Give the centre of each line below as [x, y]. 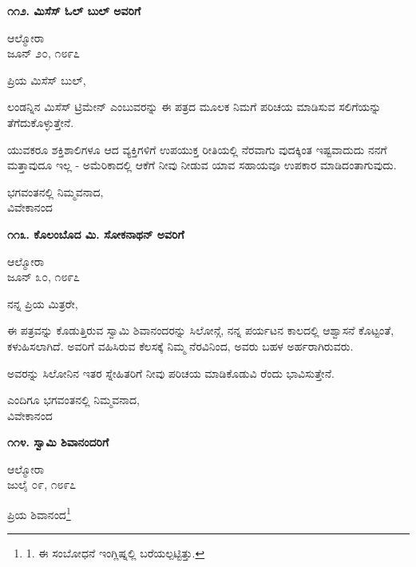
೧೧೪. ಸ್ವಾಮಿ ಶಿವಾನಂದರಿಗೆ [58, 442]
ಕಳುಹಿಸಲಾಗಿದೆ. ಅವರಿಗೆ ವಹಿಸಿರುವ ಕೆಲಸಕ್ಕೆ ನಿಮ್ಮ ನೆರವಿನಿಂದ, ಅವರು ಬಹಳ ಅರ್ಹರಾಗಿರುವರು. [180, 345]
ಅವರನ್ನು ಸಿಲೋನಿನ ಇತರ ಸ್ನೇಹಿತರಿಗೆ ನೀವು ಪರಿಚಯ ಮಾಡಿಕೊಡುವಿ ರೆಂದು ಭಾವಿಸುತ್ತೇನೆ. [171, 373]
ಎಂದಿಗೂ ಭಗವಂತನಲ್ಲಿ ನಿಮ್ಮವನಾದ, [73, 400]
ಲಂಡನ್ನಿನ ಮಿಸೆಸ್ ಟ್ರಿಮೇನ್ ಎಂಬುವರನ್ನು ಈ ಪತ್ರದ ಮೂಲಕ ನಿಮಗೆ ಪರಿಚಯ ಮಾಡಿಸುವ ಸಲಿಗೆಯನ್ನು [194, 107]
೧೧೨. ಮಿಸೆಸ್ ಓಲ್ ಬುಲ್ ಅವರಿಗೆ [74, 10]
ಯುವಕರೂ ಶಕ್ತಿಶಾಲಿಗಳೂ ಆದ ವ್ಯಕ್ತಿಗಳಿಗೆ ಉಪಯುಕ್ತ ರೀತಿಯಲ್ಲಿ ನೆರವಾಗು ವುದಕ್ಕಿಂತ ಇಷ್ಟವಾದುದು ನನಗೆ [197, 149]
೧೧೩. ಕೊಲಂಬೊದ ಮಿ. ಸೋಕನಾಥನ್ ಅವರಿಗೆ [96, 234]
